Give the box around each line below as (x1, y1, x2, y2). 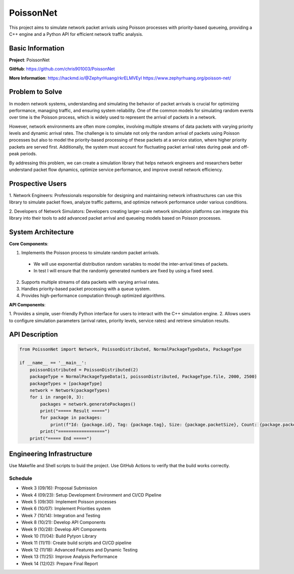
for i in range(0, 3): (29, 395, 84, 400)
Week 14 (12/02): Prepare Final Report (21, 560, 98, 566)
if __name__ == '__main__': (19, 360, 87, 366)
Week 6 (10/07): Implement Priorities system (21, 505, 111, 512)
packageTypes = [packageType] (29, 380, 102, 386)
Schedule (9, 474, 32, 481)
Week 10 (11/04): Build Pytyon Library (21, 533, 97, 539)
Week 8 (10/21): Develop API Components (21, 520, 106, 525)
